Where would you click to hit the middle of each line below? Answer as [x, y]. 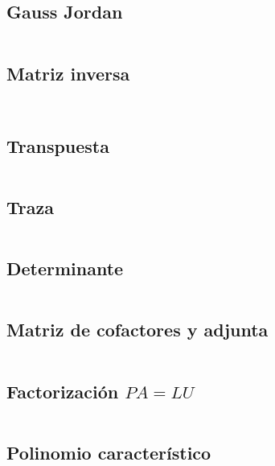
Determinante [65, 268]
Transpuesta [58, 145]
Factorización [63, 391]
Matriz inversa [68, 73]
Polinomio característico [109, 452]
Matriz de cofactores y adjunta [137, 330]
